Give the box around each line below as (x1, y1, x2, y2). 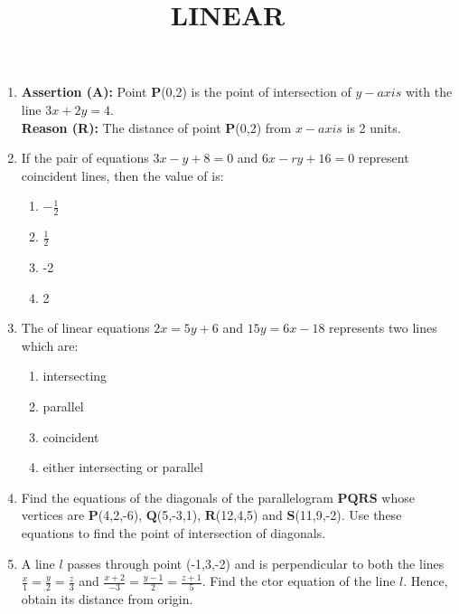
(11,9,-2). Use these (295, 505, 402, 524)
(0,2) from (235, 118, 292, 137)
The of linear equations (21, 318, 150, 337)
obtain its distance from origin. (21, 590, 193, 609)
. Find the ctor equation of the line (201, 571, 396, 590)
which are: (21, 335, 79, 354)
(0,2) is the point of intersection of (161, 82, 351, 101)
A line (21, 553, 55, 572)
